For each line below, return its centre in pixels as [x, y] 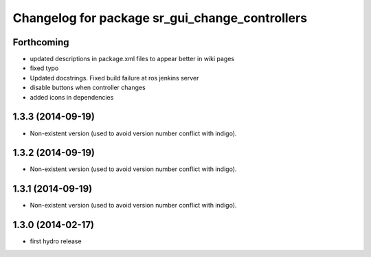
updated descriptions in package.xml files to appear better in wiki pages [132, 59]
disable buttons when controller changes [88, 88]
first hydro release [56, 241]
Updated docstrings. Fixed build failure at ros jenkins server [114, 78]
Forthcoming [41, 42]
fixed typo [44, 68]
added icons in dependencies [72, 97]
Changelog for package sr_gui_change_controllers [160, 18]
